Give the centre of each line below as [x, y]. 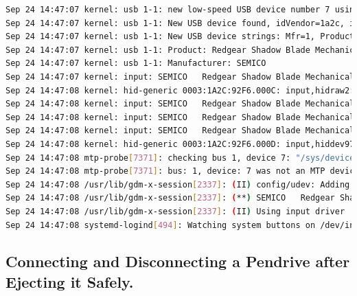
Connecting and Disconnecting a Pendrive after [178, 261]
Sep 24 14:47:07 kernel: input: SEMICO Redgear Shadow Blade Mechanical [180, 77]
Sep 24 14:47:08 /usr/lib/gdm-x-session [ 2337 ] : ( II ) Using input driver [175, 211]
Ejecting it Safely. [70, 281]
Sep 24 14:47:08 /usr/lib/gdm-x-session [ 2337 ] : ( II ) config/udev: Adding [178, 184]
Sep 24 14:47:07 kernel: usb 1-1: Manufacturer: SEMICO [136, 64]
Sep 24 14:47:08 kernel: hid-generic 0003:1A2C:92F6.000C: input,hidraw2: [180, 90]
